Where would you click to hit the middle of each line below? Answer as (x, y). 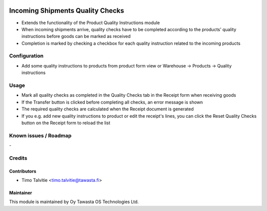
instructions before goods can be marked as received (76, 36)
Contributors (23, 171)
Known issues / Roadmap (40, 136)
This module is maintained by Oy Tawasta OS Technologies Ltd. (74, 202)
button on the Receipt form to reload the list (66, 123)
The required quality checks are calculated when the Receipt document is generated (108, 109)
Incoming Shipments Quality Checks (67, 11)
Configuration (26, 56)
